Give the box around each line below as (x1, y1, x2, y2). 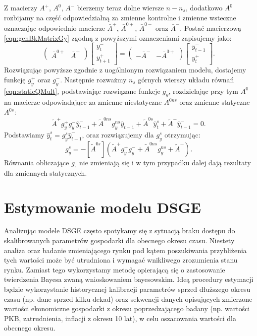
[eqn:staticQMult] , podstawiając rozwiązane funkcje (4, 85, 160, 96)
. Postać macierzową (180, 22, 241, 33)
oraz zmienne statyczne (179, 97, 250, 107)
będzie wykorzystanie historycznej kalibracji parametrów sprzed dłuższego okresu (4, 284, 251, 294)
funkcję (4, 74, 26, 84)
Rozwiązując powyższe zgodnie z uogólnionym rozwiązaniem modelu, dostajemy (4, 65, 246, 75)
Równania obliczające (4, 157, 69, 167)
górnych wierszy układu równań (138, 74, 234, 84)
